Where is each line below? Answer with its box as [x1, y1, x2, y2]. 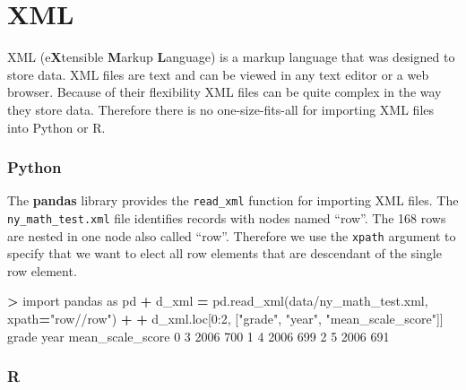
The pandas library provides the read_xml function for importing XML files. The [7, 191, 459, 210]
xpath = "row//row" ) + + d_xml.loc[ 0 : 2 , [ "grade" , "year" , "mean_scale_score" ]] [7, 309, 444, 328]
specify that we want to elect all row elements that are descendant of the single [7, 244, 442, 263]
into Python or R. [7, 117, 106, 136]
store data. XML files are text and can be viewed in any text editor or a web [7, 65, 429, 83]
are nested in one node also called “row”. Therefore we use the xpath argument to [7, 226, 456, 245]
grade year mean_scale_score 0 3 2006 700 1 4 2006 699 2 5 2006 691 [7, 326, 390, 345]
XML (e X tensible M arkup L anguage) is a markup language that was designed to [7, 48, 455, 66]
